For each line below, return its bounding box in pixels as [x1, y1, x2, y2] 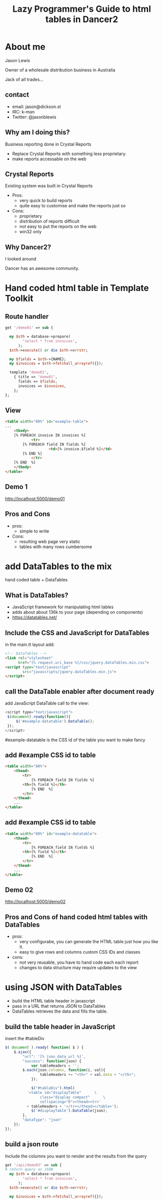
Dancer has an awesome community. [5, 266, 79, 271]
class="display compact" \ [39, 1094, 106, 1100]
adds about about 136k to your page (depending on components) [12, 609, 143, 615]
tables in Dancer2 [45, 14, 118, 25]
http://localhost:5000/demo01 [5, 495, 65, 502]
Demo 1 [5, 483, 28, 491]
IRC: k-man [12, 109, 35, 114]
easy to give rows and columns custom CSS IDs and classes [19, 949, 141, 955]
